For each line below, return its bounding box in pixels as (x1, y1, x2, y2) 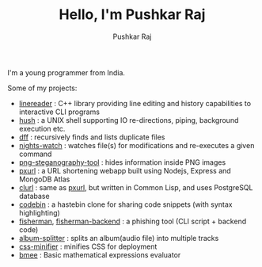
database (18, 191, 50, 200)
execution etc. (18, 124, 66, 133)
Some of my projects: (7, 83, 78, 93)
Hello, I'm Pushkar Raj (59, 6, 206, 24)
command (18, 149, 52, 158)
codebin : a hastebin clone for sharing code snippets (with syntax (18, 200, 233, 209)
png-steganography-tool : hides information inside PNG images (18, 157, 226, 167)
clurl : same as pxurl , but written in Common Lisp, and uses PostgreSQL (18, 182, 253, 192)
